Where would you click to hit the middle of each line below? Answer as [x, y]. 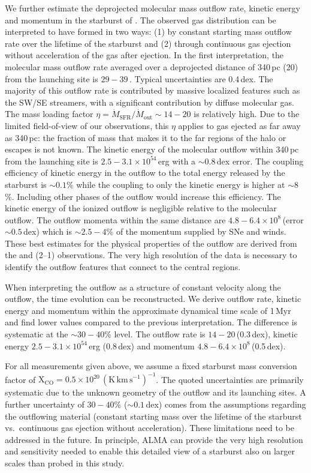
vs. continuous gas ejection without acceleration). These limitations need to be [150, 428]
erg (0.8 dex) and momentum [142, 345]
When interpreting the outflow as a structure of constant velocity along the [143, 287]
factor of [20, 379]
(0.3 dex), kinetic [267, 334]
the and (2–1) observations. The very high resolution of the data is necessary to [151, 255]
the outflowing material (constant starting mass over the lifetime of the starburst [153, 416]
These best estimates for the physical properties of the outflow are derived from [151, 243]
